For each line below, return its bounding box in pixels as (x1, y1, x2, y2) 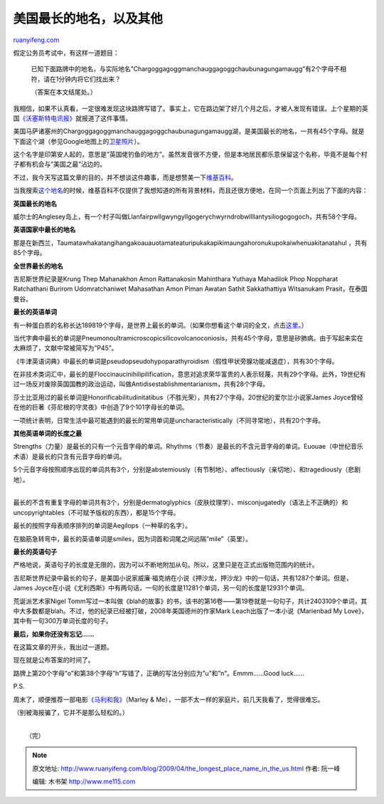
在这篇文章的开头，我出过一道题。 (13, 643, 113, 652)
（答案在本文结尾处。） (31, 88, 97, 96)
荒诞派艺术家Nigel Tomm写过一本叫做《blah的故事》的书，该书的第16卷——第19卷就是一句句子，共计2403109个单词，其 (13, 597, 368, 605)
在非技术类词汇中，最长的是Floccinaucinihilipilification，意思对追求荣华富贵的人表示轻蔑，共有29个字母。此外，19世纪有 (13, 370, 366, 379)
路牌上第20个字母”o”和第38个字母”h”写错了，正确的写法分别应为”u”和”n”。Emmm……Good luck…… (13, 669, 305, 677)
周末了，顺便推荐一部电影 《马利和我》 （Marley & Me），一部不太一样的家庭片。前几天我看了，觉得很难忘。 (13, 695, 324, 704)
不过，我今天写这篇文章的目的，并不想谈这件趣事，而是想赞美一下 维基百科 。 (13, 173, 238, 182)
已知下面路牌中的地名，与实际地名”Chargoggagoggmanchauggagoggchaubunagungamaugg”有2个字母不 (31, 65, 341, 73)
